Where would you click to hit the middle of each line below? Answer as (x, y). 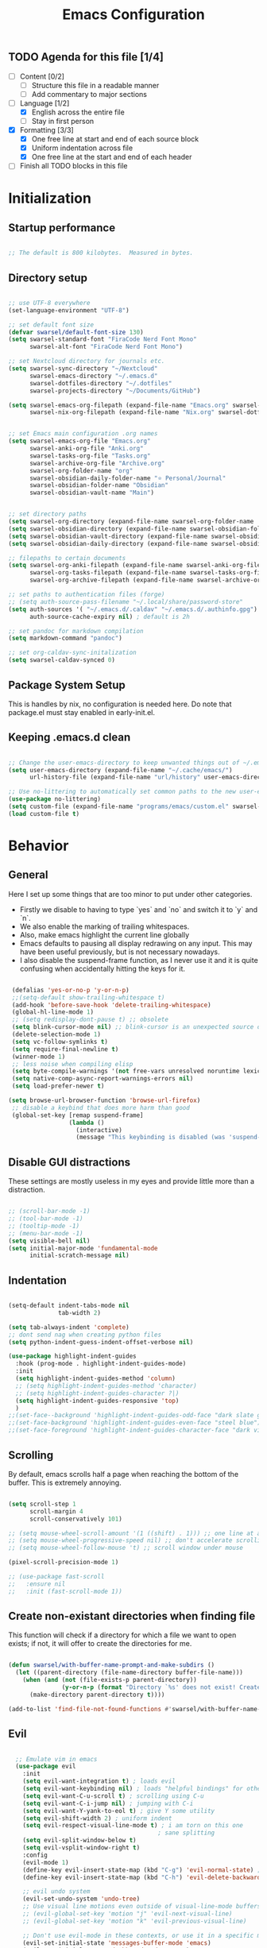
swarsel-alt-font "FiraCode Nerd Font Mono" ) (106, 347)
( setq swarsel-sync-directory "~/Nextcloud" (83, 369)
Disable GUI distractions (70, 1162)
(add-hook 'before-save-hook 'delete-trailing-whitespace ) (112, 1005)
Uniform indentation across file (82, 148)
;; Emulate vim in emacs (56, 1759)
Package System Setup (67, 685)
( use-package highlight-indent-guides (72, 1356)
